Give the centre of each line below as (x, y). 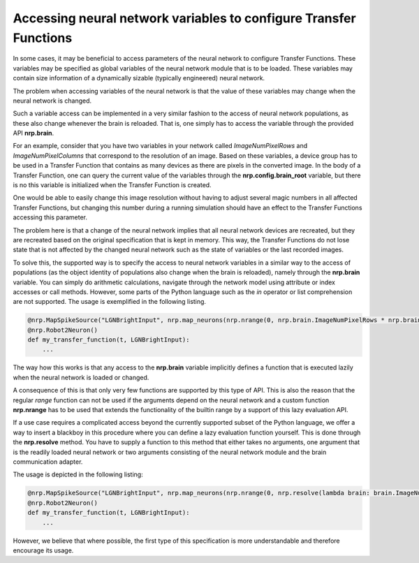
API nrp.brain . (34, 133)
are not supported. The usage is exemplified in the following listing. (109, 302)
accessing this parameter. (50, 217)
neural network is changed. (52, 101)
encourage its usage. (43, 550)
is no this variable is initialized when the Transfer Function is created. (112, 185)
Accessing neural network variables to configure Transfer (184, 18)
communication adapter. (48, 462)
